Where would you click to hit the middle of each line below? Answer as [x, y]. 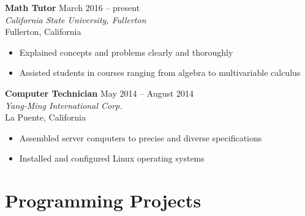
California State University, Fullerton [76, 19]
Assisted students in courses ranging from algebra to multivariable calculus [160, 73]
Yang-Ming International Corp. [64, 105]
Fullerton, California [43, 32]
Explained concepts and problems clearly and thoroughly [126, 52]
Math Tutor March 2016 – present [73, 7]
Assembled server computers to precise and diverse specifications [141, 137]
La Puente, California [45, 117]
